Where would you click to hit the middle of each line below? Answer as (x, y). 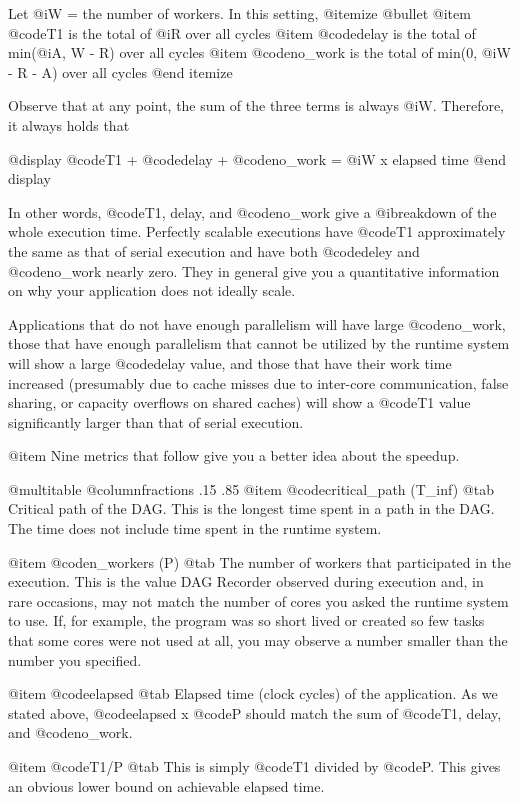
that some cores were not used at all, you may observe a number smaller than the (258, 640)
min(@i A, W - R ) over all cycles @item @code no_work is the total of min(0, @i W (259, 52)
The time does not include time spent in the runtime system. (195, 528)
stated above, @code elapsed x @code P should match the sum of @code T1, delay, (255, 712)
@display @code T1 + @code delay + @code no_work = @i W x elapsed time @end (257, 158)
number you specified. (75, 659)
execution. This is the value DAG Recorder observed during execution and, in (246, 581)
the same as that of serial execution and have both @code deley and (214, 250)
